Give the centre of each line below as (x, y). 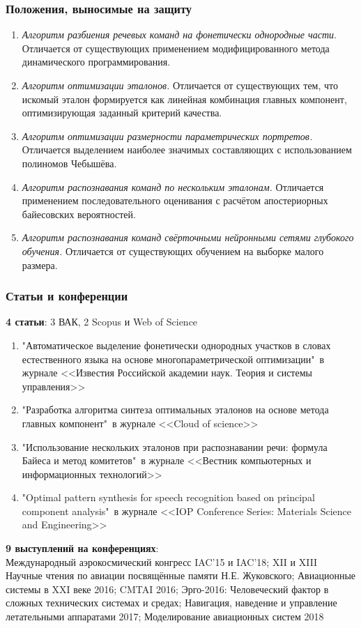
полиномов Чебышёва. (69, 163)
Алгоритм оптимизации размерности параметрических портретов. (167, 136)
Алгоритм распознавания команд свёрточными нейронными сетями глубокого (188, 237)
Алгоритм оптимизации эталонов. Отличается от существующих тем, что (180, 85)
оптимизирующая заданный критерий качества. (122, 113)
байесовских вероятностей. (79, 214)
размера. (40, 265)
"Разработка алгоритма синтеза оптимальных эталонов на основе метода (175, 409)
